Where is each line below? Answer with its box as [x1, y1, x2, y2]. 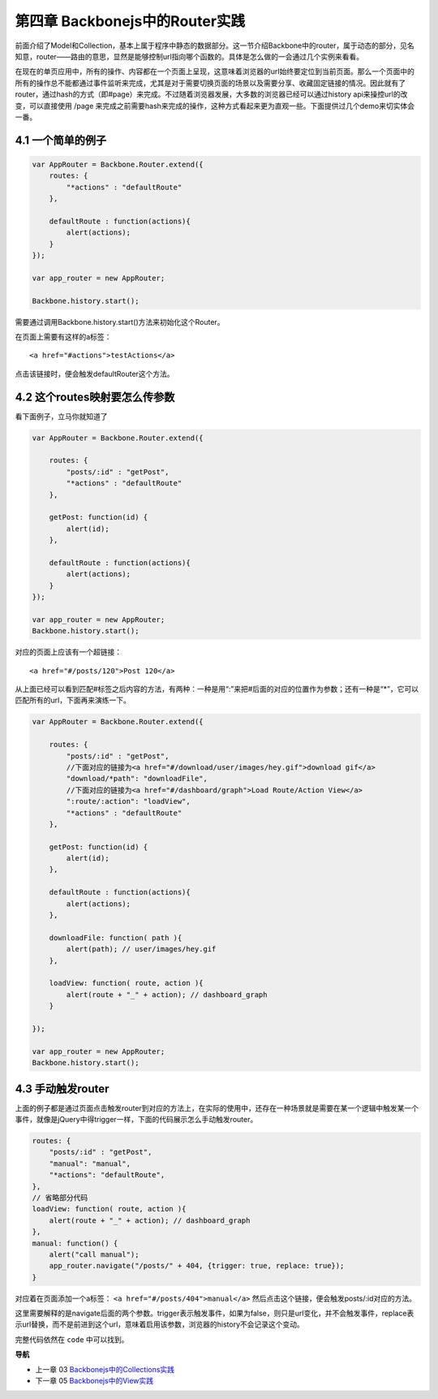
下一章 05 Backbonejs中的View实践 [35, 1376, 154, 1386]
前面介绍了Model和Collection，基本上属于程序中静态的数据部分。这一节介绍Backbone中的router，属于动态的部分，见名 [15, 41, 415, 50]
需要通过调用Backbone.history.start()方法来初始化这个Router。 [15, 317, 225, 326]
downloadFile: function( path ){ [49, 933, 182, 942]
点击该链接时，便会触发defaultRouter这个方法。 [15, 369, 174, 378]
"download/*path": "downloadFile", [66, 774, 208, 784]
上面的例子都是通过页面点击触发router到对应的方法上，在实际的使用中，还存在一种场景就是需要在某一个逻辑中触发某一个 [15, 1103, 419, 1112]
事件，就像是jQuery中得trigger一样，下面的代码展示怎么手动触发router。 [15, 1115, 258, 1125]
